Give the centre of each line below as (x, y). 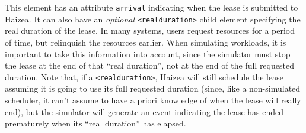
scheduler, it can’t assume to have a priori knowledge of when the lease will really (153, 100)
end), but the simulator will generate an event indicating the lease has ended (144, 111)
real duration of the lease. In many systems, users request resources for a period (150, 30)
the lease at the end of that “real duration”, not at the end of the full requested (149, 65)
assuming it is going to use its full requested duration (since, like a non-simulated (153, 88)
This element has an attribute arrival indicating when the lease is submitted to (152, 7)
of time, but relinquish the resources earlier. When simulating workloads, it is (146, 42)
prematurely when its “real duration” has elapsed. (95, 123)
